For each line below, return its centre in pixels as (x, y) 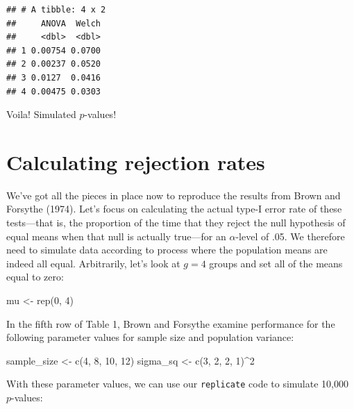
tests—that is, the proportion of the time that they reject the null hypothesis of (176, 223)
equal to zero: (35, 277)
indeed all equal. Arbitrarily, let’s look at (93, 263)
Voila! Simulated (41, 114)
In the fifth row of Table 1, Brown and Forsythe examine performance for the (171, 323)
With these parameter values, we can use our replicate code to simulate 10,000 (177, 384)
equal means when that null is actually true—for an (116, 236)
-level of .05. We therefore (290, 236)
